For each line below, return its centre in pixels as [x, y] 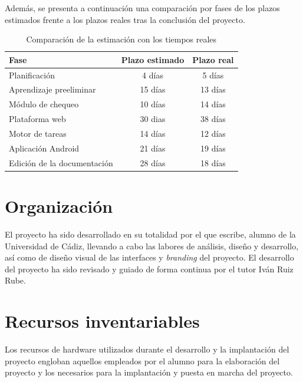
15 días [153, 89]
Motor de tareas [38, 133]
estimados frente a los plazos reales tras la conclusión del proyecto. [125, 19]
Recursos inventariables [102, 321]
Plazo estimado [153, 59]
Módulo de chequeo [44, 104]
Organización [59, 205]
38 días [213, 119]
